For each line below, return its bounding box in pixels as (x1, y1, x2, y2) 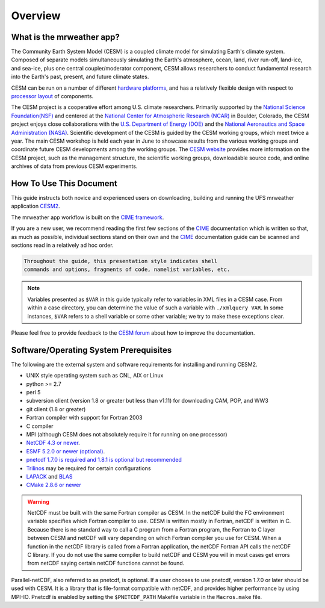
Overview (11, 9, 61, 22)
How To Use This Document (11, 178, 117, 188)
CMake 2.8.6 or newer (26, 482, 81, 489)
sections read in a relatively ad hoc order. (11, 241, 114, 249)
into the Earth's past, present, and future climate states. (11, 73, 149, 81)
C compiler (26, 422, 54, 430)
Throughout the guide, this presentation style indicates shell (23, 258, 218, 264)
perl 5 (26, 389, 41, 396)
